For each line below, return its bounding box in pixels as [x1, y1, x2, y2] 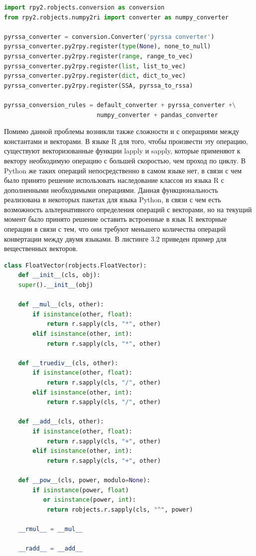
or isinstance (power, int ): [43, 496, 136, 504]
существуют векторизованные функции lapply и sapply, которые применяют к [4, 145, 241, 156]
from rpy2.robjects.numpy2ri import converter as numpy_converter [4, 13, 229, 21]
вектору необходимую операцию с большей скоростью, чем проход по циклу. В [4, 155, 246, 165]
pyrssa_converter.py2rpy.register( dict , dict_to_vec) [4, 72, 186, 80]
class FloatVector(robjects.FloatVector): [4, 262, 147, 269]
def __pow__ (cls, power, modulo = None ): [18, 476, 150, 484]
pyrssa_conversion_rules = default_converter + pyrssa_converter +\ [4, 101, 236, 109]
